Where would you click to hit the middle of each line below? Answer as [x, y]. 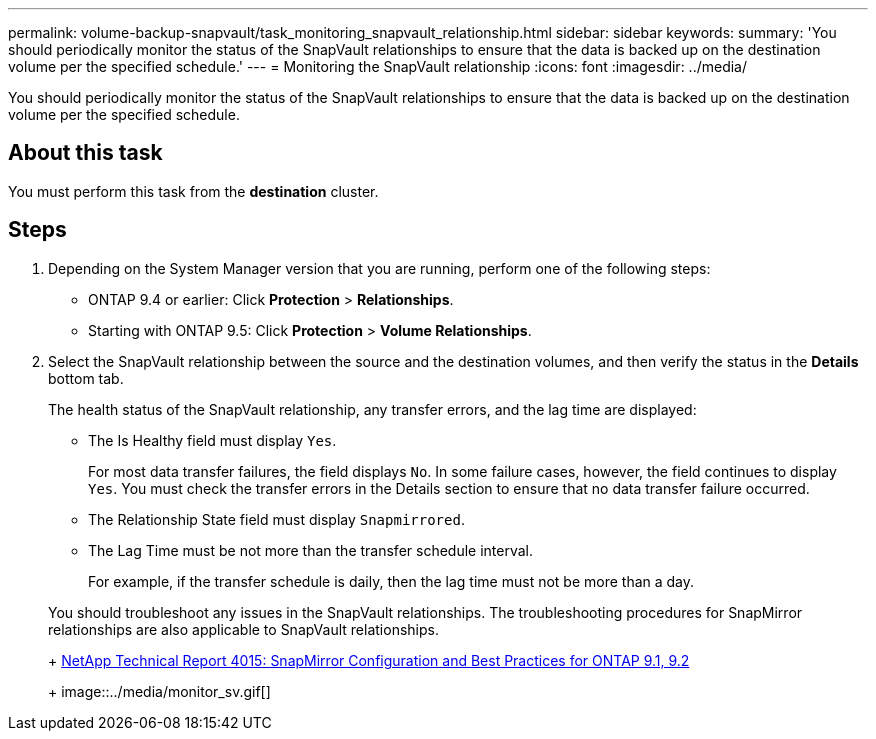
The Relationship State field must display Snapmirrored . [276, 519]
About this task [85, 153]
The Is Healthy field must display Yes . [212, 440]
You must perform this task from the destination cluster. [193, 191]
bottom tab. [86, 378]
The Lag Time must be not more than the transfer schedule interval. [311, 550]
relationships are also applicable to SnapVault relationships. [243, 629]
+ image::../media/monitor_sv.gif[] [159, 691]
